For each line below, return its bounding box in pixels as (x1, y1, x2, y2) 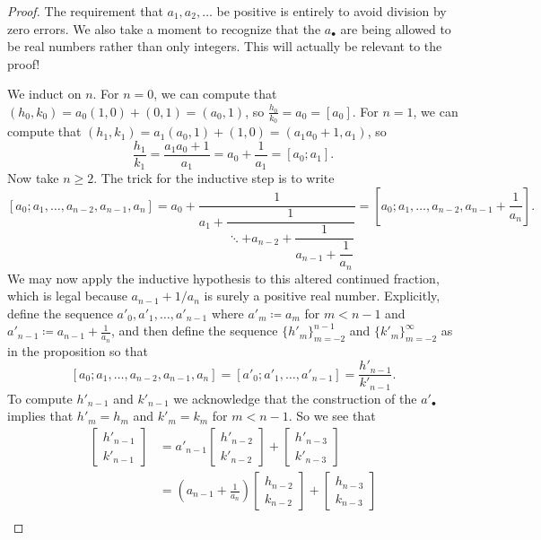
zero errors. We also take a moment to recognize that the (7, 19, 321, 38)
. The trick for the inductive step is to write (93, 169, 335, 187)
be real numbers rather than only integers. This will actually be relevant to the (7, 37, 442, 56)
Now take (7, 169, 59, 187)
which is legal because (7, 286, 127, 305)
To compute (7, 388, 73, 407)
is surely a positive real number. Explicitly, (204, 286, 441, 305)
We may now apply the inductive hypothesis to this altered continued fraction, (7, 268, 440, 287)
